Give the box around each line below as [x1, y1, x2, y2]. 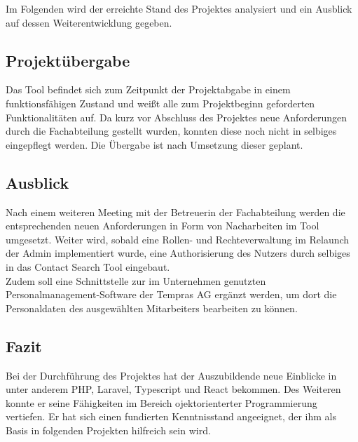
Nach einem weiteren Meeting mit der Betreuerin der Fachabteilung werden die [6, 204, 345, 219]
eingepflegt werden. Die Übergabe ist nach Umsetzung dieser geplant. [6, 137, 303, 152]
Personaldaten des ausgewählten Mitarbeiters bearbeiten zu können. [6, 300, 298, 315]
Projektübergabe [6, 49, 130, 71]
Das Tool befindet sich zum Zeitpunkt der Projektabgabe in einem [6, 82, 291, 97]
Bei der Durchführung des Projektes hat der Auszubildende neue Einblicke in [6, 368, 337, 382]
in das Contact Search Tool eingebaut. [6, 259, 170, 274]
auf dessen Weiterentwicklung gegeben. [6, 15, 172, 29]
